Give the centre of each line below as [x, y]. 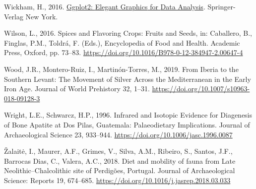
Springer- [222, 6]
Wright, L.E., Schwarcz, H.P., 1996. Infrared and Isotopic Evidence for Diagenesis [128, 115]
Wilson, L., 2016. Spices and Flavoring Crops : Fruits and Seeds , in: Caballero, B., [128, 33]
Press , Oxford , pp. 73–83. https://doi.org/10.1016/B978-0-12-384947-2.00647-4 [124, 52]
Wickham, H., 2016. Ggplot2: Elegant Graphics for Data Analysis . [105, 6]
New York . [42, 16]
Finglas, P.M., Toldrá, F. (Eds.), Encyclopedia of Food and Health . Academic [122, 42]
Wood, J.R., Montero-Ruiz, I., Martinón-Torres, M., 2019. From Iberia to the [121, 69]
